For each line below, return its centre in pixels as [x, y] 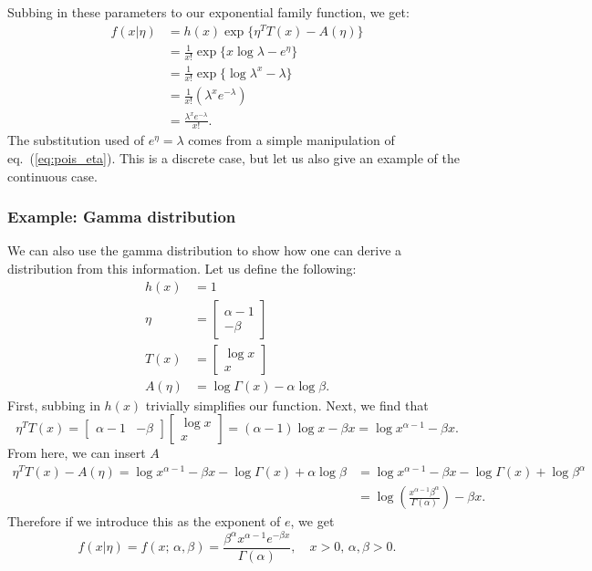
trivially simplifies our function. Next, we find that [287, 405]
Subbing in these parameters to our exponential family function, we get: [208, 12]
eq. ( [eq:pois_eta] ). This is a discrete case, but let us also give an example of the [234, 158]
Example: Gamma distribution [122, 217]
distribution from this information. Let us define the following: [182, 269]
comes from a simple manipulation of [291, 140]
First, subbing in [54, 405]
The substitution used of [76, 140]
